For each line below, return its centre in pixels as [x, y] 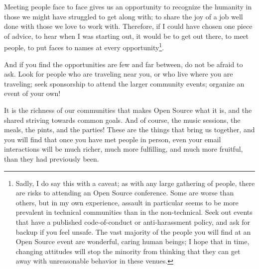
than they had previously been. [52, 158]
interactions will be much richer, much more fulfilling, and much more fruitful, [124, 149]
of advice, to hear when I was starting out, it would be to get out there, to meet [127, 36]
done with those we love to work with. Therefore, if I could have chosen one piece [128, 26]
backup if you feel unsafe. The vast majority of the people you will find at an [133, 231]
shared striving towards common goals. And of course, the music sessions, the [122, 120]
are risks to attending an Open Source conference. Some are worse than [125, 193]
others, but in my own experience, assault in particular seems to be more [127, 202]
